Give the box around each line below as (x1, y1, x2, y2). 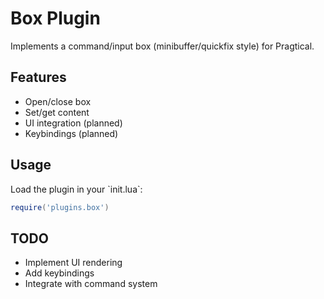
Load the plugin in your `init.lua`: (10, 183, 143, 195)
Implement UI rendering (24, 257, 123, 269)
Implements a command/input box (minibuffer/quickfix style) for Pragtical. (10, 40, 315, 52)
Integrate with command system (24, 278, 158, 290)
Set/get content (24, 106, 90, 118)
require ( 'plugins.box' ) (10, 202, 110, 212)
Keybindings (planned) (24, 127, 119, 139)
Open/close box (24, 95, 92, 107)
